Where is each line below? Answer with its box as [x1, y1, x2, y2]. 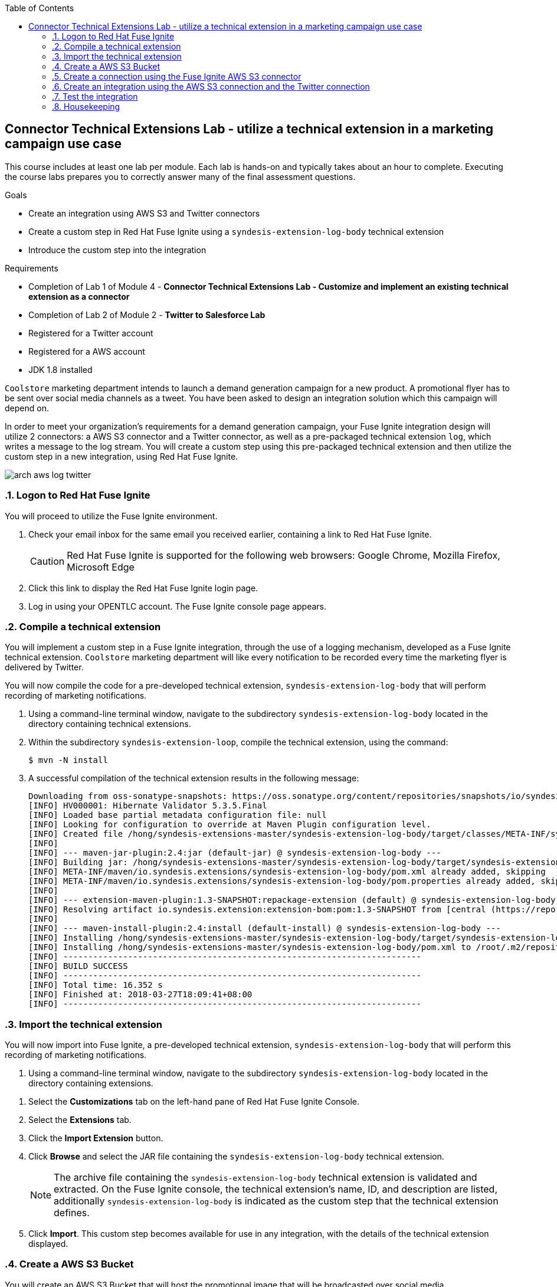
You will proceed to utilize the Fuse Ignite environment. [5, 510, 218, 521]
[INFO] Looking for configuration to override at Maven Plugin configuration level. [28, 820, 431, 830]
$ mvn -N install [28, 755, 108, 765]
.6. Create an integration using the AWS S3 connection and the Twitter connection [52, 81, 370, 91]
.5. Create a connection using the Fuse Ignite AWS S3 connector [52, 71, 302, 81]
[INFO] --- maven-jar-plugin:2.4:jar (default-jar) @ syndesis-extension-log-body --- [28, 848, 441, 858]
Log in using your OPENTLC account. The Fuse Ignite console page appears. [28, 601, 327, 611]
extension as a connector [28, 291, 130, 302]
